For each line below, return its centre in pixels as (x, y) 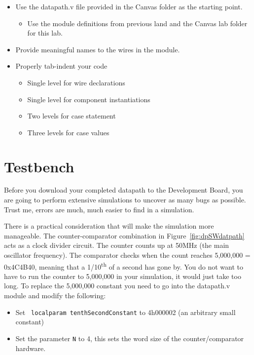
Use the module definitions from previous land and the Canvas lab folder (137, 23)
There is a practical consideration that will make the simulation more (109, 226)
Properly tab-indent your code (61, 66)
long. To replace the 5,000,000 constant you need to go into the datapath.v (117, 286)
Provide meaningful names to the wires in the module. (98, 49)
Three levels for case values (68, 132)
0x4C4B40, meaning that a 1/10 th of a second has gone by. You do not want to (124, 266)
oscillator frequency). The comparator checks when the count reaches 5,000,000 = (127, 255)
